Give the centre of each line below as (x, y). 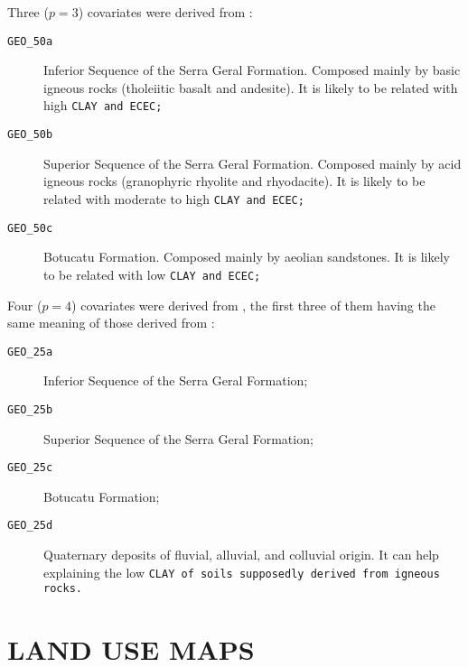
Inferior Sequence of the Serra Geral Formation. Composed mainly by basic (252, 70)
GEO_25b (30, 409)
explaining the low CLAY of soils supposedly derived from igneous (242, 572)
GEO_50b (30, 135)
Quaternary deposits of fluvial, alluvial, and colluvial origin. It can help (241, 555)
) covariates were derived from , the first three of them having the (253, 305)
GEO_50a (30, 41)
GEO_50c (30, 228)
